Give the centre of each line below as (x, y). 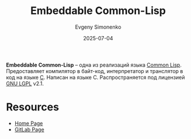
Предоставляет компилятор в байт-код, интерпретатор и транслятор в (95, 71)
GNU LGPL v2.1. (25, 84)
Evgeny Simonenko (98, 27)
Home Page (29, 123)
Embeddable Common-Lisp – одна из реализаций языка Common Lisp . (94, 65)
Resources (33, 107)
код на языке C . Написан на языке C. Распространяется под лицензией (95, 77)
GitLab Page (29, 129)
